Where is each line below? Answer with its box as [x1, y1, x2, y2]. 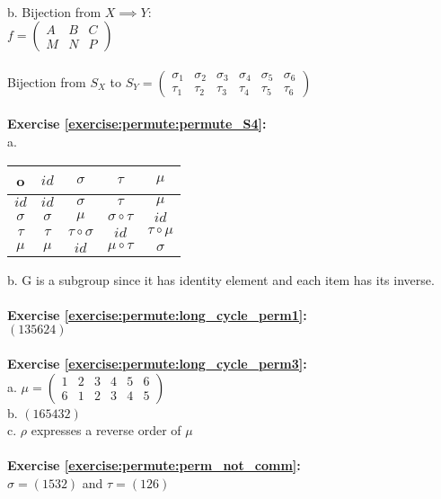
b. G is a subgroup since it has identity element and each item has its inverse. [7, 270, 435, 289]
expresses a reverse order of [31, 421, 181, 440]
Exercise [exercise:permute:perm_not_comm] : [7, 456, 301, 475]
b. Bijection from [7, 2, 101, 21]
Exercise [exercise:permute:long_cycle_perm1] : [7, 305, 307, 324]
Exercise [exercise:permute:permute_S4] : [7, 114, 267, 133]
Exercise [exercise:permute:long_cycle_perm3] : [7, 353, 307, 372]
